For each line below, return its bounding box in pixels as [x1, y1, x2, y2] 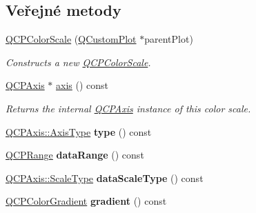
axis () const [56, 78, 109, 92]
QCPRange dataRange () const [6, 148, 144, 162]
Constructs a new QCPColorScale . [6, 54, 151, 69]
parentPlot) [144, 32, 193, 46]
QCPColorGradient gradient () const [6, 194, 167, 208]
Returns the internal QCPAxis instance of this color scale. [6, 101, 251, 115]
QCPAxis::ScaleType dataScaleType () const [6, 170, 204, 185]
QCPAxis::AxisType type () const [6, 124, 152, 139]
